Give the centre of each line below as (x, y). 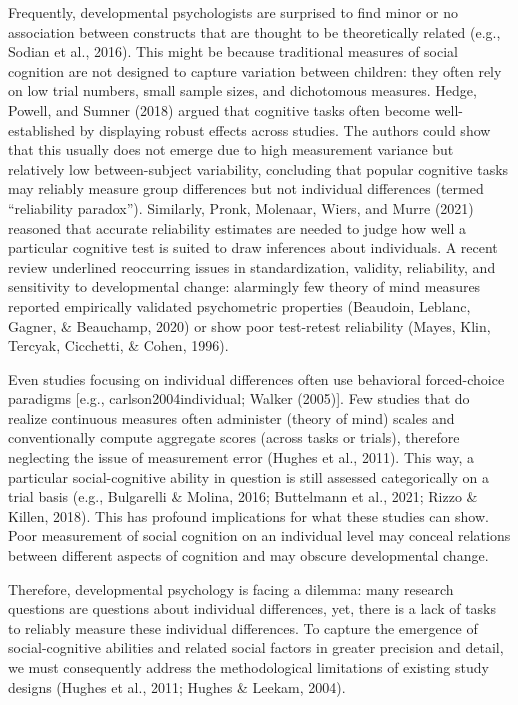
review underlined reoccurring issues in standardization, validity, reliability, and (252, 266)
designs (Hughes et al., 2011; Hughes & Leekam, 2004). (177, 686)
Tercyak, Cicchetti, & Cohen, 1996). (118, 345)
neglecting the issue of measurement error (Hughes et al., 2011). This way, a (241, 457)
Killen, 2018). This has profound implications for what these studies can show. (248, 515)
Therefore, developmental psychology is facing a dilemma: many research (231, 588)
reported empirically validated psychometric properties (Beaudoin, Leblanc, (239, 305)
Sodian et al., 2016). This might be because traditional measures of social (233, 51)
